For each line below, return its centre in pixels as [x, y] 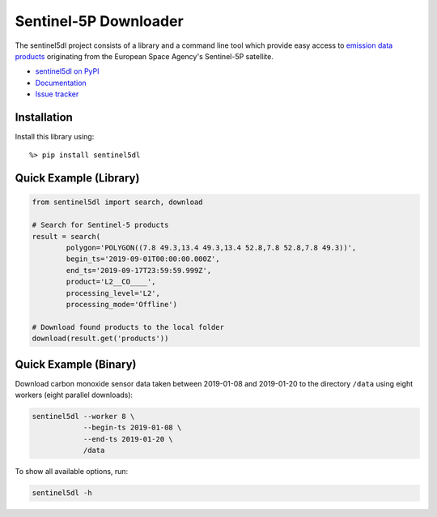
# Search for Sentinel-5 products [100, 225]
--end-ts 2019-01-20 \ [128, 439]
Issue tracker [57, 94]
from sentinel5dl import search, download [117, 202]
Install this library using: [55, 137]
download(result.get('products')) [100, 339]
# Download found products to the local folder [128, 327]
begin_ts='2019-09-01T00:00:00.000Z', [143, 259]
